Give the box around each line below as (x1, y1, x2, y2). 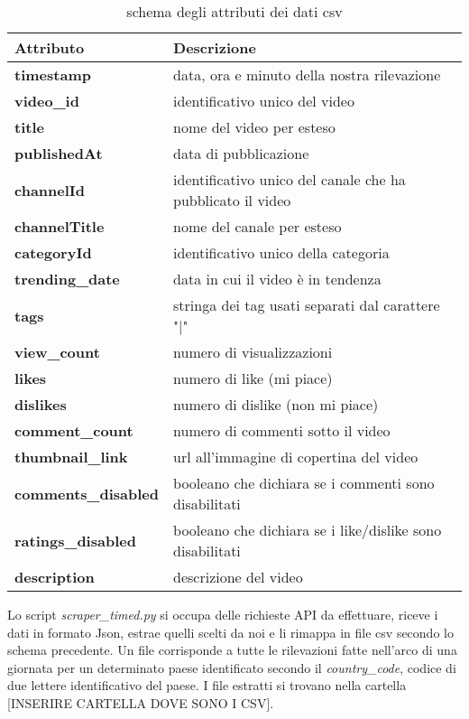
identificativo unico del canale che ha (173, 169, 406, 190)
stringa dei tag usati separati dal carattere (173, 294, 440, 315)
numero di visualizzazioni (173, 341, 333, 362)
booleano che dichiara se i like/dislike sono (173, 519, 442, 540)
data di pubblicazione (173, 143, 309, 163)
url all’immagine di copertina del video (173, 446, 418, 467)
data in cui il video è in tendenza (173, 268, 382, 289)
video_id (14, 90, 79, 111)
